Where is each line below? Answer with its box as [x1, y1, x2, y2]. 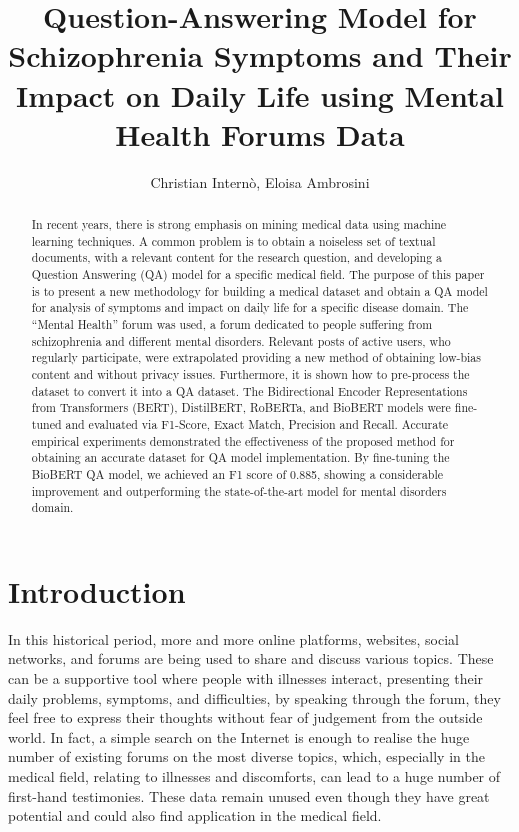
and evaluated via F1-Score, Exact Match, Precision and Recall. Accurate [65, 415, 449, 432]
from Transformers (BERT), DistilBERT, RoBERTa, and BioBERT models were [31, 399, 451, 416]
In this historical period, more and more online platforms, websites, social [8, 628, 459, 649]
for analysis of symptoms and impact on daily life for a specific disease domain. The [31, 299, 469, 316]
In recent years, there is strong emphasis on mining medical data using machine [31, 216, 447, 233]
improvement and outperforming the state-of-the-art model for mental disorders [31, 482, 447, 499]
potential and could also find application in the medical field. [8, 805, 382, 826]
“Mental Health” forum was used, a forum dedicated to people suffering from [31, 316, 433, 333]
